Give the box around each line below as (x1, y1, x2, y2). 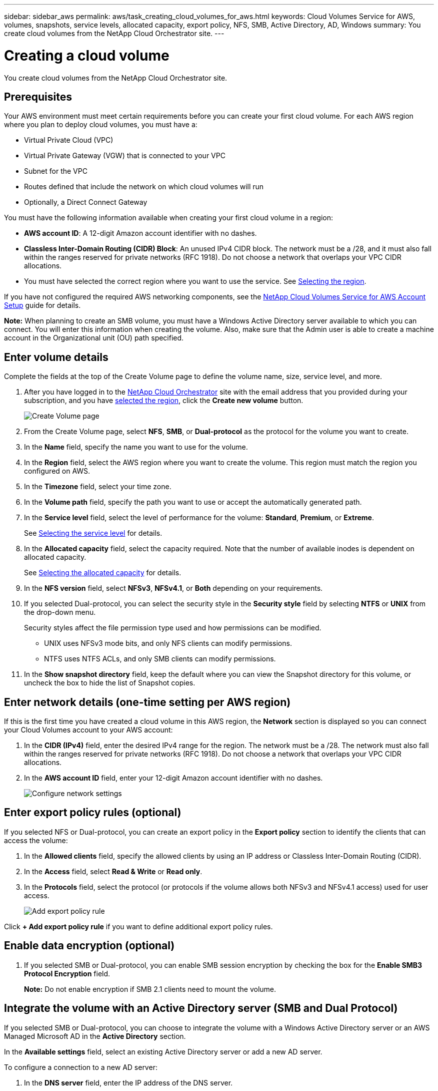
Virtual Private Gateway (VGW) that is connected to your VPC (24, 151, 225, 160)
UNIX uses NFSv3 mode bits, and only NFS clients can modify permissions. (44, 639, 292, 648)
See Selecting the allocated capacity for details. (24, 568, 181, 577)
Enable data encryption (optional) (4, 939, 175, 952)
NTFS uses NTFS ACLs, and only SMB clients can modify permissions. (44, 654, 276, 663)
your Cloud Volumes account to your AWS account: (4, 725, 173, 735)
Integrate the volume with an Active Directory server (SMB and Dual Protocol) (4, 1002, 398, 1015)
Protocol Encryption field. (24, 969, 110, 978)
